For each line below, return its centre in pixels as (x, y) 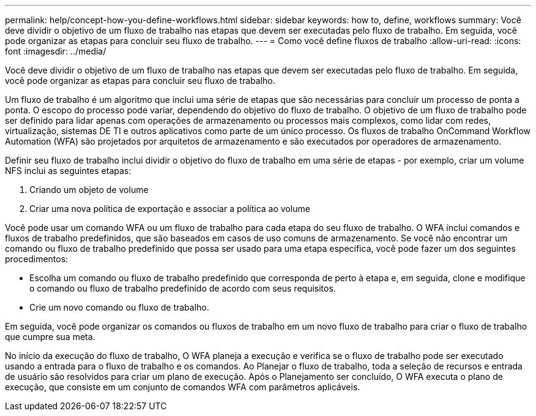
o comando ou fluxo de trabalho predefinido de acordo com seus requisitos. (183, 288)
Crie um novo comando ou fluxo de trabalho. (119, 307)
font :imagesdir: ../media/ (56, 51)
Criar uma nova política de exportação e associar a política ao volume (170, 209)
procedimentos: (37, 259)
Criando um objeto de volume (89, 190)
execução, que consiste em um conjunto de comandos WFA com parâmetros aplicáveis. (183, 387)
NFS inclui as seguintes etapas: (68, 171)
